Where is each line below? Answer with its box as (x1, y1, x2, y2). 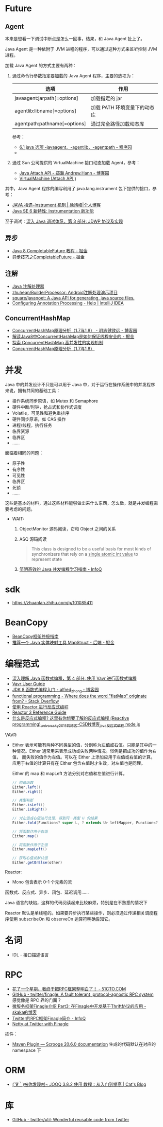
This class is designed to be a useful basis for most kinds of (31, 546, 151, 552)
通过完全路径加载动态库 (90, 121, 145, 127)
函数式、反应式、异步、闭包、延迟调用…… (5, 889, 89, 895)
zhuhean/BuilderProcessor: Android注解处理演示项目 (12, 289, 118, 295)
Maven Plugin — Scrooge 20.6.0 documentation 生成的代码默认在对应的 (12, 1041, 156, 1047)
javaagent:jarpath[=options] (14, 95, 79, 101)
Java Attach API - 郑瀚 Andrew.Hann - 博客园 (19, 170, 110, 176)
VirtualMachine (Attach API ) (19, 176, 76, 181)
